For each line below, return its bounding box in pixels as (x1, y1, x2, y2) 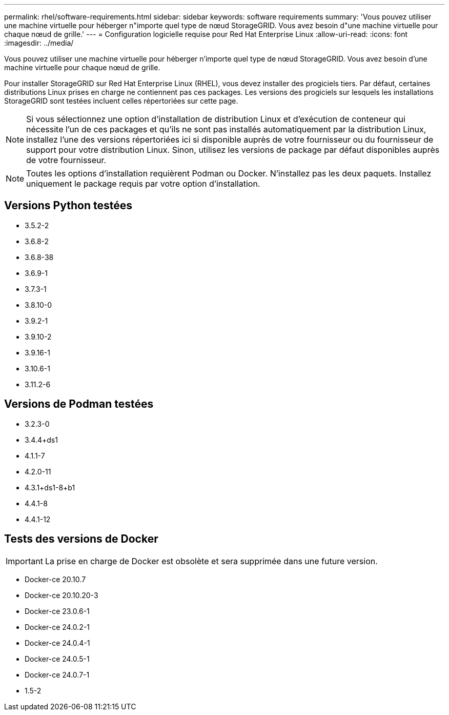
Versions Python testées (4, 199, 132, 212)
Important (6, 555, 43, 566)
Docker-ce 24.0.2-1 (25, 622, 90, 631)
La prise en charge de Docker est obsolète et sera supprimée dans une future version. (45, 555, 378, 566)
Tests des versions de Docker (4, 532, 158, 546)
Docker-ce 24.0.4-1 (25, 638, 90, 647)
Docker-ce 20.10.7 (25, 574, 86, 584)
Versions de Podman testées (4, 398, 154, 411)
